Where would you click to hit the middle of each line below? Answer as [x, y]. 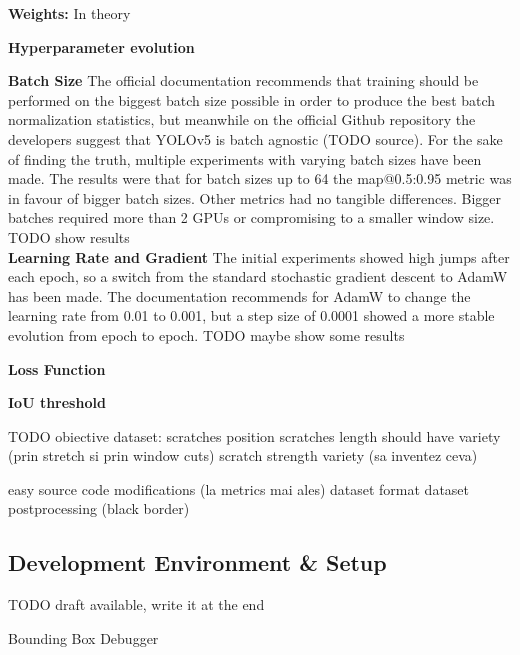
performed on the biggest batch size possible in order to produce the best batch [252, 99]
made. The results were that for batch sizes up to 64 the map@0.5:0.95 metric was [260, 178]
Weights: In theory [69, 13]
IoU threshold [57, 402]
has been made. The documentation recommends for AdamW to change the [239, 295]
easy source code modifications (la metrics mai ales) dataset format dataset [239, 488]
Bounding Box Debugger [83, 637]
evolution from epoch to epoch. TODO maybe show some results [206, 334]
